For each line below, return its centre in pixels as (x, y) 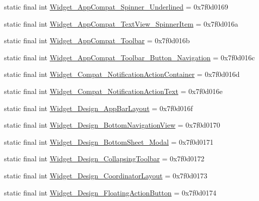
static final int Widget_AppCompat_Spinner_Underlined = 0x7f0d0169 (116, 7)
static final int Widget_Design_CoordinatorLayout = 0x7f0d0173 (106, 175)
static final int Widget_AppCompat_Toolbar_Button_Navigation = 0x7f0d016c (129, 57)
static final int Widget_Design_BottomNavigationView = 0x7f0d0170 (112, 125)
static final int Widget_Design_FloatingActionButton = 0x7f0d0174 (110, 192)
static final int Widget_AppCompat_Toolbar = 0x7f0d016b (97, 40)
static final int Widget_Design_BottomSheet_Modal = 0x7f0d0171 (109, 141)
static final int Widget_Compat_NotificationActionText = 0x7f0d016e (113, 91)
